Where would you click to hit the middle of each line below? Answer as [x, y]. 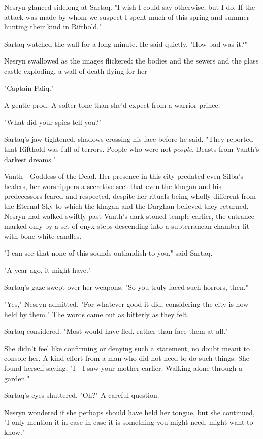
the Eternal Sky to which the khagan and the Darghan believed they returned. [126, 206]
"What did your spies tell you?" [53, 122]
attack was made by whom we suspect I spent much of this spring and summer [127, 17]
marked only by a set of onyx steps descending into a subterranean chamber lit [127, 226]
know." [15, 432]
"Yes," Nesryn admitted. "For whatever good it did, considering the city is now [126, 304]
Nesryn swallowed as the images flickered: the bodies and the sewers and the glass [131, 61]
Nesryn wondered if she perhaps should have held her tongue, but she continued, [129, 412]
